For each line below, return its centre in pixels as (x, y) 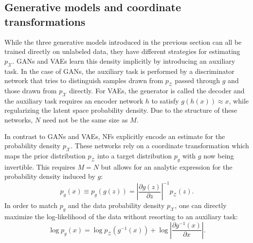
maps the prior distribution (45, 155)
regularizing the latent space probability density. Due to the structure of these (121, 110)
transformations (45, 21)
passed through (198, 80)
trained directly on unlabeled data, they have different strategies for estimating (122, 51)
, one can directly (201, 205)
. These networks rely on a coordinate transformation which (160, 146)
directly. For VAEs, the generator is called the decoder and (157, 90)
